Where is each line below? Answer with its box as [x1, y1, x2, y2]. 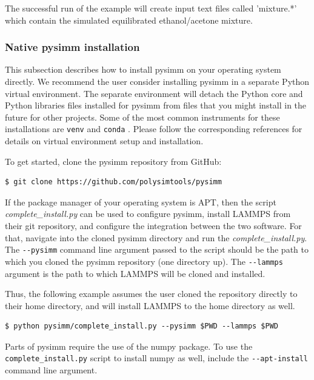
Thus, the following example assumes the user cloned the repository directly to [5, 287, 298, 300]
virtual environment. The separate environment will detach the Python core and [5, 87, 303, 99]
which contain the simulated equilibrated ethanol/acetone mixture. [5, 13, 253, 26]
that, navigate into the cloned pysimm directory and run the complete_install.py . [5, 231, 307, 244]
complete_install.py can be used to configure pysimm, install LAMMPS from [5, 207, 291, 220]
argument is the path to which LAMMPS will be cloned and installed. [5, 267, 266, 279]
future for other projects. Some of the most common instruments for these [5, 110, 280, 123]
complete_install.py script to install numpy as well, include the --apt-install [5, 352, 309, 364]
